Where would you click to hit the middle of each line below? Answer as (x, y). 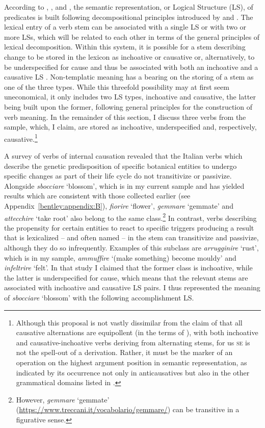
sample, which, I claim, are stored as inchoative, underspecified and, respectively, (130, 127)
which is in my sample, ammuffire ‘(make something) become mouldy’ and (120, 257)
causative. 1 (21, 138)
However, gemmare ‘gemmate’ (63, 399)
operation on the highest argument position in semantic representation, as (131, 362)
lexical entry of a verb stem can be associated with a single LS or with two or (125, 27)
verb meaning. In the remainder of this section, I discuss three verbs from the (125, 117)
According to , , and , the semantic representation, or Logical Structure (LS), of (129, 7)
